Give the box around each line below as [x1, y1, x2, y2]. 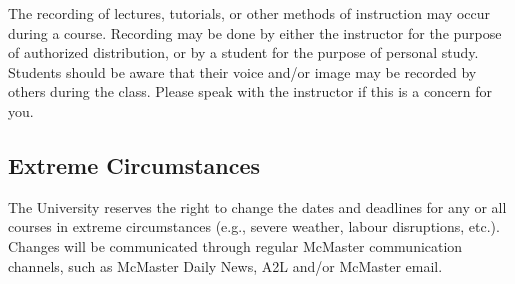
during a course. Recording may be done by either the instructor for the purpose [8, 22, 502, 43]
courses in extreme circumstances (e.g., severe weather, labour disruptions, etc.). [8, 216, 500, 237]
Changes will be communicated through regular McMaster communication [8, 235, 463, 256]
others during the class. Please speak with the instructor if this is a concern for [8, 81, 493, 102]
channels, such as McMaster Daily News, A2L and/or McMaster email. [8, 255, 443, 276]
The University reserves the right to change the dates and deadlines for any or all [8, 196, 507, 217]
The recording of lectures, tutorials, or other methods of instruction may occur [8, 3, 491, 23]
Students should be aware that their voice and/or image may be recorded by [8, 61, 477, 82]
